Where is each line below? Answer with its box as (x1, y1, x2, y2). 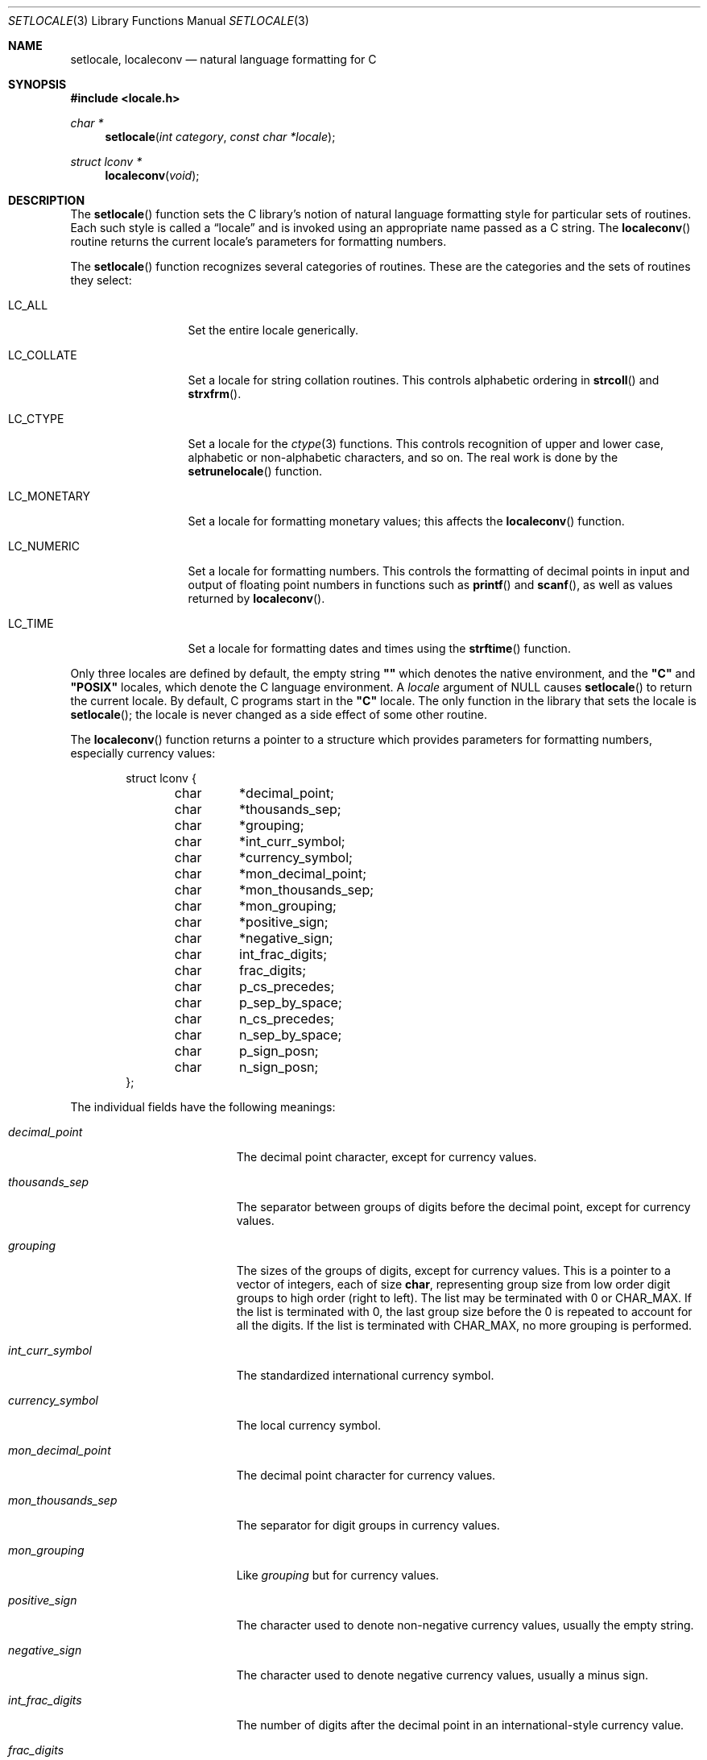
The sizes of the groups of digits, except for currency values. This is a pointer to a (236, 1264, 671, 1277)
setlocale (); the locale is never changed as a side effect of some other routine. (70, 708, 487, 721)
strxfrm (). (188, 387, 242, 401)
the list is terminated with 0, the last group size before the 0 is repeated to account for (236, 1305, 693, 1318)
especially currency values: (70, 746, 216, 760)
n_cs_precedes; (239, 1011, 334, 1027)
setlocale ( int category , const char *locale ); (105, 130, 336, 143)
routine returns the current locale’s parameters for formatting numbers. (70, 235, 447, 248)
